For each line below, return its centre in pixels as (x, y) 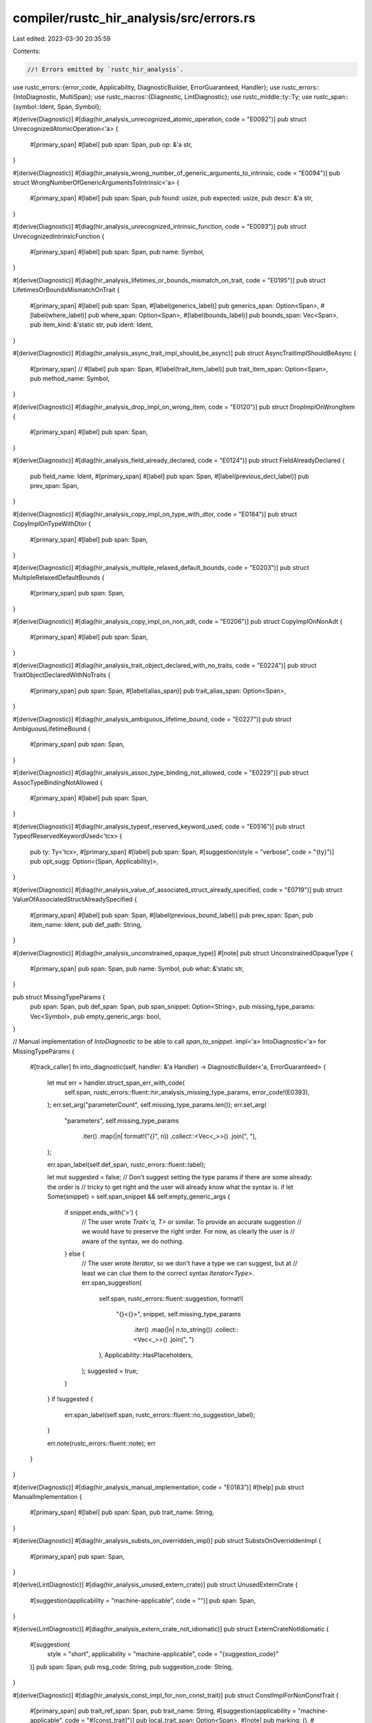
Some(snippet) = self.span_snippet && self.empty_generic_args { (139, 1196)
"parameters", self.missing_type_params (122, 1121)
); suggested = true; (110, 1371)
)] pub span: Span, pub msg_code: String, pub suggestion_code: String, (132, 1666)
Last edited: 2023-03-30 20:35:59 (62, 39)
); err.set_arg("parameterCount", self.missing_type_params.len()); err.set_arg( (157, 1105)
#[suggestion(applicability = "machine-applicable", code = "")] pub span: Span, (143, 1600)
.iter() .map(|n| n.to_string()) (173, 1329)
